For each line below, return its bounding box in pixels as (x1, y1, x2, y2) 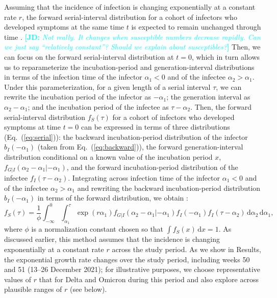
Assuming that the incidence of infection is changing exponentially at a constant (4, 2, 256, 12)
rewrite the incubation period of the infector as (4, 91, 152, 102)
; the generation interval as (166, 91, 250, 102)
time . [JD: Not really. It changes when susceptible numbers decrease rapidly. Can (4, 31, 261, 42)
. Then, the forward (190, 101, 252, 112)
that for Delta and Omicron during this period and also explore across (39, 274, 259, 284)
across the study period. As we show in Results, (112, 244, 261, 255)
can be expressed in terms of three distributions (81, 121, 230, 132)
